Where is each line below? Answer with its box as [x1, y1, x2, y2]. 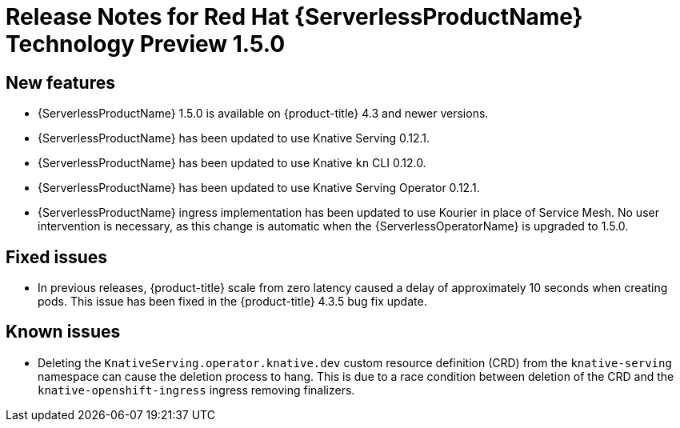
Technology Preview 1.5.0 [6, 30, 286, 58]
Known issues [6, 322, 121, 342]
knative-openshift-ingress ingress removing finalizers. [38, 382, 355, 397]
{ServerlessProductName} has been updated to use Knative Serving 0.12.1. [38, 131, 430, 146]
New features [6, 72, 115, 93]
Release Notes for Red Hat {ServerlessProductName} [6, 3, 583, 30]
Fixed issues [6, 246, 108, 267]
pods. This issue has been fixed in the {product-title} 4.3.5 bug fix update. [38, 294, 427, 309]
